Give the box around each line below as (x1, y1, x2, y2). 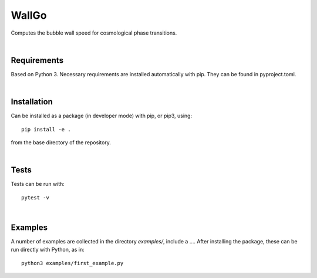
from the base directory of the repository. (11, 138, 112, 146)
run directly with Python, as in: (11, 246, 85, 253)
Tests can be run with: (11, 181, 65, 188)
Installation (11, 97, 53, 107)
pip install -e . (21, 126, 71, 133)
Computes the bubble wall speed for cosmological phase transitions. (11, 29, 177, 36)
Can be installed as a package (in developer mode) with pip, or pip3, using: (11, 112, 193, 120)
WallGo (11, 9, 47, 22)
